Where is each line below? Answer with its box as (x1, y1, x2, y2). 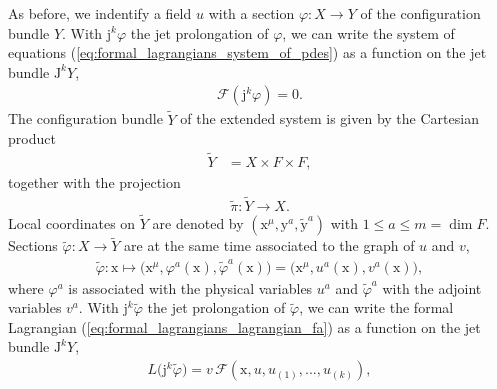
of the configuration (360, 3, 481, 23)
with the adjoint (382, 277, 482, 298)
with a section (208, 3, 295, 23)
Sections (8, 235, 58, 256)
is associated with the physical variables (68, 277, 313, 298)
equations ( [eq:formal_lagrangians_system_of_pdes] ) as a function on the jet (8, 42, 487, 63)
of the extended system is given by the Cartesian (180, 108, 479, 129)
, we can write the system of (282, 22, 455, 43)
